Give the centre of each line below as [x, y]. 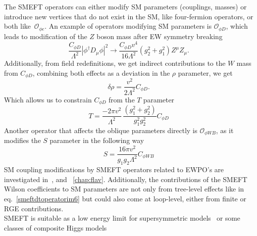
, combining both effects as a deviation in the [101, 72]
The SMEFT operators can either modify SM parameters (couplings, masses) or [125, 6]
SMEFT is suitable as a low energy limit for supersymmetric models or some [122, 218]
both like [18, 26]
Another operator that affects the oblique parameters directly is [101, 130]
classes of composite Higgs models [55, 227]
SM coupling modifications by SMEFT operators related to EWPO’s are [114, 169]
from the [122, 99]
